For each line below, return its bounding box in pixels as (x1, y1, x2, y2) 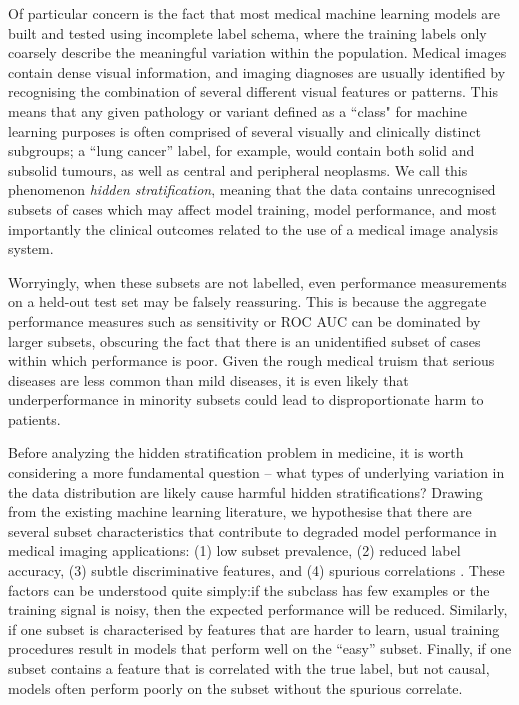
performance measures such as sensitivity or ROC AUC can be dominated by (8, 310, 481, 331)
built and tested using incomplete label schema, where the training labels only (8, 22, 487, 43)
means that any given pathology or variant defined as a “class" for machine (8, 100, 468, 121)
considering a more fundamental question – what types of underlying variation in (8, 462, 505, 483)
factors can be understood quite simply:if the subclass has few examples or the (8, 579, 490, 600)
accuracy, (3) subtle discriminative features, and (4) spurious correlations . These (8, 560, 505, 581)
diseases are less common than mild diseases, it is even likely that (8, 369, 409, 390)
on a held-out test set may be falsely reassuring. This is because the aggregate (8, 291, 487, 312)
